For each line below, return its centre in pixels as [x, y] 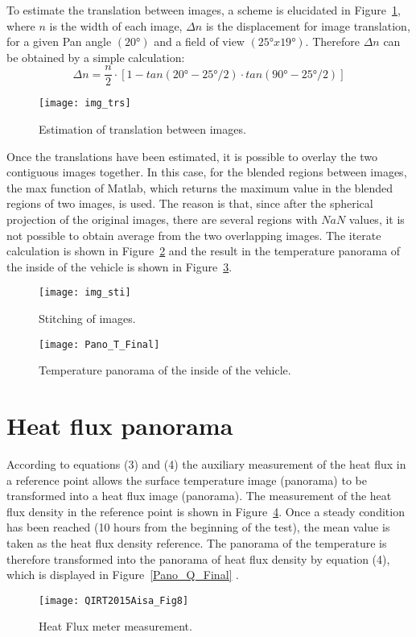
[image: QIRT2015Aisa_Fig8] [114, 600]
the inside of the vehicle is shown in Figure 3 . [119, 266]
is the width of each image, [116, 25]
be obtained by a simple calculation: [96, 57]
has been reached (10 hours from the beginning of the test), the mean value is [198, 527]
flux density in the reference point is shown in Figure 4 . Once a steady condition [206, 511]
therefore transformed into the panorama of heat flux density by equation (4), [198, 558]
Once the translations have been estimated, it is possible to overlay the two [192, 156]
